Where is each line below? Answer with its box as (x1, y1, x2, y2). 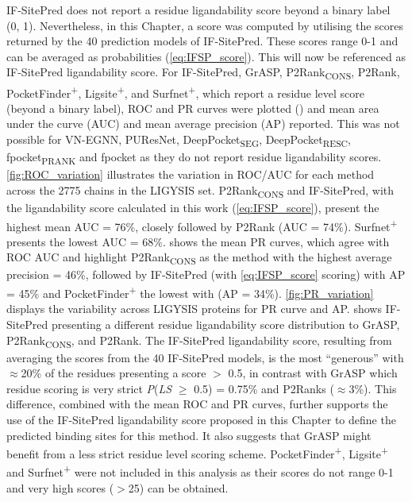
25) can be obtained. (128, 479, 229, 496)
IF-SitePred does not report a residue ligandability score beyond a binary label (6, 2, 391, 17)
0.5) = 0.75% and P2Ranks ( (194, 380, 334, 396)
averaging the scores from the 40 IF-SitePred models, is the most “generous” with (6, 349, 404, 365)
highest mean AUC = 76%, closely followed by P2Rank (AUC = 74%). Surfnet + (6, 215, 398, 234)
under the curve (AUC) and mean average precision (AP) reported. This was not (6, 115, 400, 132)
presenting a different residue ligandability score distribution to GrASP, (52, 315, 400, 332)
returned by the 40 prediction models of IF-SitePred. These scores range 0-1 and (6, 33, 399, 49)
